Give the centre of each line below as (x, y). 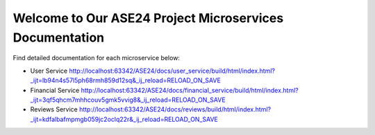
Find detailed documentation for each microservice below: (97, 58)
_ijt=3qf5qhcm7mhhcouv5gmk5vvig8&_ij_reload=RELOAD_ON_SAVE (128, 100)
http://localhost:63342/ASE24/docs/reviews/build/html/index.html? (175, 109)
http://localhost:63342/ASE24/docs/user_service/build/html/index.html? (172, 71)
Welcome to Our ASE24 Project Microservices (148, 18)
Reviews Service (54, 109)
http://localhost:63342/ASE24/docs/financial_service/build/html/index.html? (190, 90)
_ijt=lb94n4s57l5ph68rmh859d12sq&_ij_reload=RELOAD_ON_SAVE (126, 80)
